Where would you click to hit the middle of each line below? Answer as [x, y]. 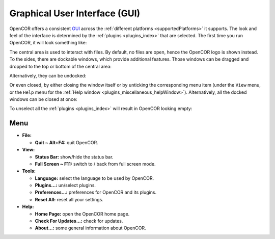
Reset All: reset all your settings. [69, 199]
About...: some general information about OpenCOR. [90, 228]
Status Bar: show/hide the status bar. [74, 157]
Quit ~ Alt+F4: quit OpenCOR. [67, 142]
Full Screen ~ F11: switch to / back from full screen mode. [95, 164]
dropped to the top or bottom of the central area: [61, 66]
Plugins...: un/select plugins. [65, 185]
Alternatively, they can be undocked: [48, 75]
